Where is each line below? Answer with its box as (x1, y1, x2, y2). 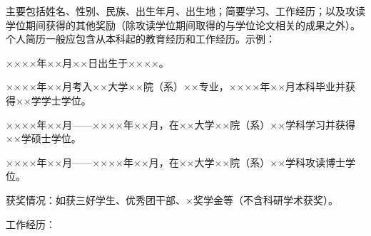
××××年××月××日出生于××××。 (6, 55, 169, 70)
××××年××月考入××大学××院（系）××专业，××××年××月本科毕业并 (6, 79, 346, 94)
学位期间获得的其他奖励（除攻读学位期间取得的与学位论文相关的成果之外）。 (6, 17, 360, 32)
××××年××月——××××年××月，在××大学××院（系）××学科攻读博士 (6, 154, 346, 169)
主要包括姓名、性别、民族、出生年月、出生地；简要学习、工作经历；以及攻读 (6, 4, 365, 18)
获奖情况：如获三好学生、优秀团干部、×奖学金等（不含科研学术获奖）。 (6, 192, 338, 207)
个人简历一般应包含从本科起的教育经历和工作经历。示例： (6, 31, 275, 46)
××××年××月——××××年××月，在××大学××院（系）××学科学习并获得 (6, 117, 356, 132)
